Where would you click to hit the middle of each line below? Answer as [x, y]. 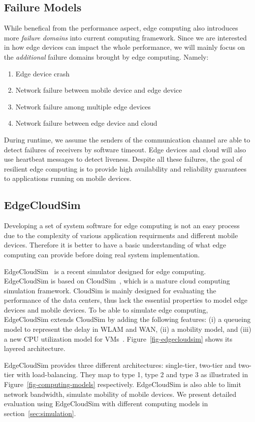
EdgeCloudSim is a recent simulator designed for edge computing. [105, 271]
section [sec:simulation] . [40, 413]
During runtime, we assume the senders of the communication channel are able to [127, 139]
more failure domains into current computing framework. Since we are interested [126, 37]
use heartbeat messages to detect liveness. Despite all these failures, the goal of [123, 159]
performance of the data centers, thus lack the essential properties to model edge [126, 300]
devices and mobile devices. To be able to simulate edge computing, [106, 309]
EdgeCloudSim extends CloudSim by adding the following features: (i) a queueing [127, 319]
